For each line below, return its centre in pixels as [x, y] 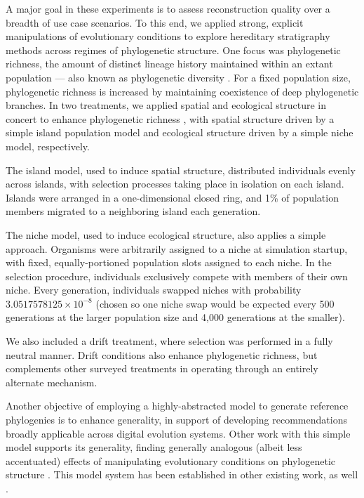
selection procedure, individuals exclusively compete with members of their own [177, 276]
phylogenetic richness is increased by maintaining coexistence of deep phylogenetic [182, 91]
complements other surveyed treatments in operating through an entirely [162, 368]
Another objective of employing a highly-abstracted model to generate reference [177, 406]
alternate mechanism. [52, 382]
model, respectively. [48, 146]
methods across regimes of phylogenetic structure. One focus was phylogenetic [173, 50]
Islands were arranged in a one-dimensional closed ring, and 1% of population [172, 197]
